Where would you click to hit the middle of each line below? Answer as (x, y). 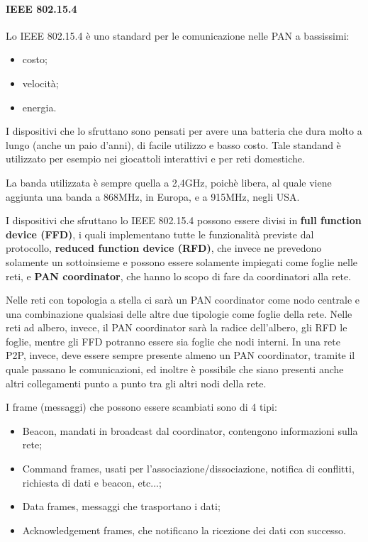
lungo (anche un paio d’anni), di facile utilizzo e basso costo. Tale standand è (173, 144)
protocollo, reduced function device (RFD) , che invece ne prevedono (164, 248)
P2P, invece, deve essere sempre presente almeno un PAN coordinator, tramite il (180, 355)
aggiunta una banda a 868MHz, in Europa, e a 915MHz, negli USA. (153, 196)
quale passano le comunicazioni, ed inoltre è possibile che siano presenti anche (175, 369)
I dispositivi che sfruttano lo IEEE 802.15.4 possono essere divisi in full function (184, 220)
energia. (39, 107)
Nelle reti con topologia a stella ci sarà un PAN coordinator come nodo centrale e (183, 300)
